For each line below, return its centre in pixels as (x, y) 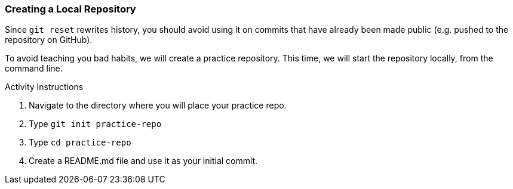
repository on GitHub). (49, 40)
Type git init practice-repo (95, 124)
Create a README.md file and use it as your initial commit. (143, 161)
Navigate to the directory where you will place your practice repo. (158, 106)
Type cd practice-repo (80, 142)
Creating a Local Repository (70, 9)
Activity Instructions (44, 87)
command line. (34, 69)
